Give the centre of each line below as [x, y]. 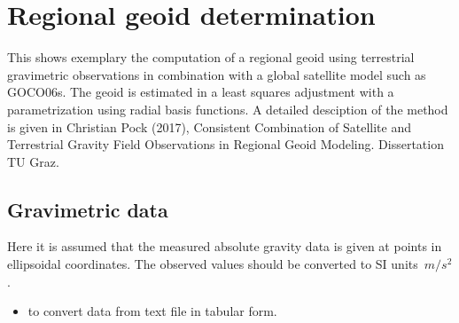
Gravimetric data [88, 209]
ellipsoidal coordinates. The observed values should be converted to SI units [213, 264]
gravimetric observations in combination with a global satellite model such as [217, 74]
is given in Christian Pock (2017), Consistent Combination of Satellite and [209, 126]
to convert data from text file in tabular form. [152, 311]
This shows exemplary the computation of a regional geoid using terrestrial [211, 57]
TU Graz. [33, 161]
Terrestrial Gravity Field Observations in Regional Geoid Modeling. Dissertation [226, 144]
